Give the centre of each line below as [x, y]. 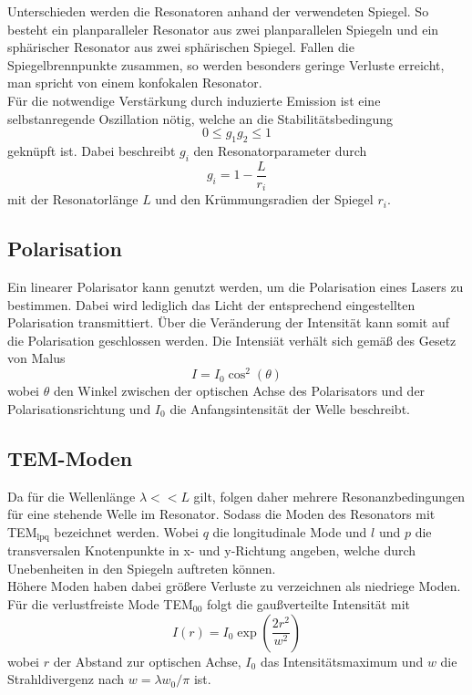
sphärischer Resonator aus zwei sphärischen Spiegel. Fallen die [181, 47]
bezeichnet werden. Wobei [126, 531]
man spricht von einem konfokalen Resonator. [135, 83]
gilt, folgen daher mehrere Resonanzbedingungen [329, 496]
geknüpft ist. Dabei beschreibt [92, 150]
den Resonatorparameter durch [280, 150]
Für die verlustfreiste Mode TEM [100, 603]
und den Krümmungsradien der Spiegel [264, 199]
